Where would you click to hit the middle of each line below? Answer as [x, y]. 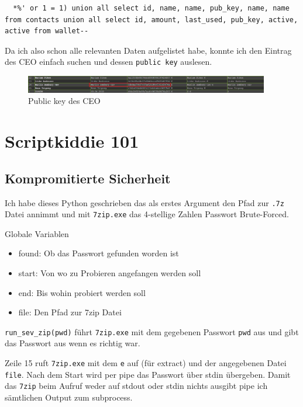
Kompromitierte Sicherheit [88, 178]
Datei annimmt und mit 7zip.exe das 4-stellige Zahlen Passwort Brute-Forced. [147, 214]
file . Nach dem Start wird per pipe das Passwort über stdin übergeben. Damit [148, 374]
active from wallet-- [47, 31]
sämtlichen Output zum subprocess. [69, 397]
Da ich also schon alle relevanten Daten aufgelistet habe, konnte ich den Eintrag [148, 50]
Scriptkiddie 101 [72, 141]
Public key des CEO [64, 101]
